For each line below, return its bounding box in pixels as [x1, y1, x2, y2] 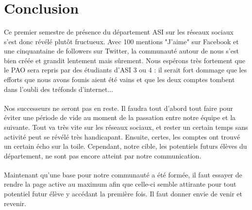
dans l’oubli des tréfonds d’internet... [4, 84, 114, 94]
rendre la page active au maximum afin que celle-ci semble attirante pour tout [4, 179, 236, 189]
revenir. [4, 198, 26, 208]
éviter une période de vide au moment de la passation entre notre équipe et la [4, 112, 236, 122]
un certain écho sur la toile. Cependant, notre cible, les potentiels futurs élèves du [4, 141, 247, 151]
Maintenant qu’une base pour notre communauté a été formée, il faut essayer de [4, 169, 242, 179]
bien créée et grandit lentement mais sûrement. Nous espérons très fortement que [4, 55, 245, 65]
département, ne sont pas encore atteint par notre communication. [4, 150, 202, 160]
